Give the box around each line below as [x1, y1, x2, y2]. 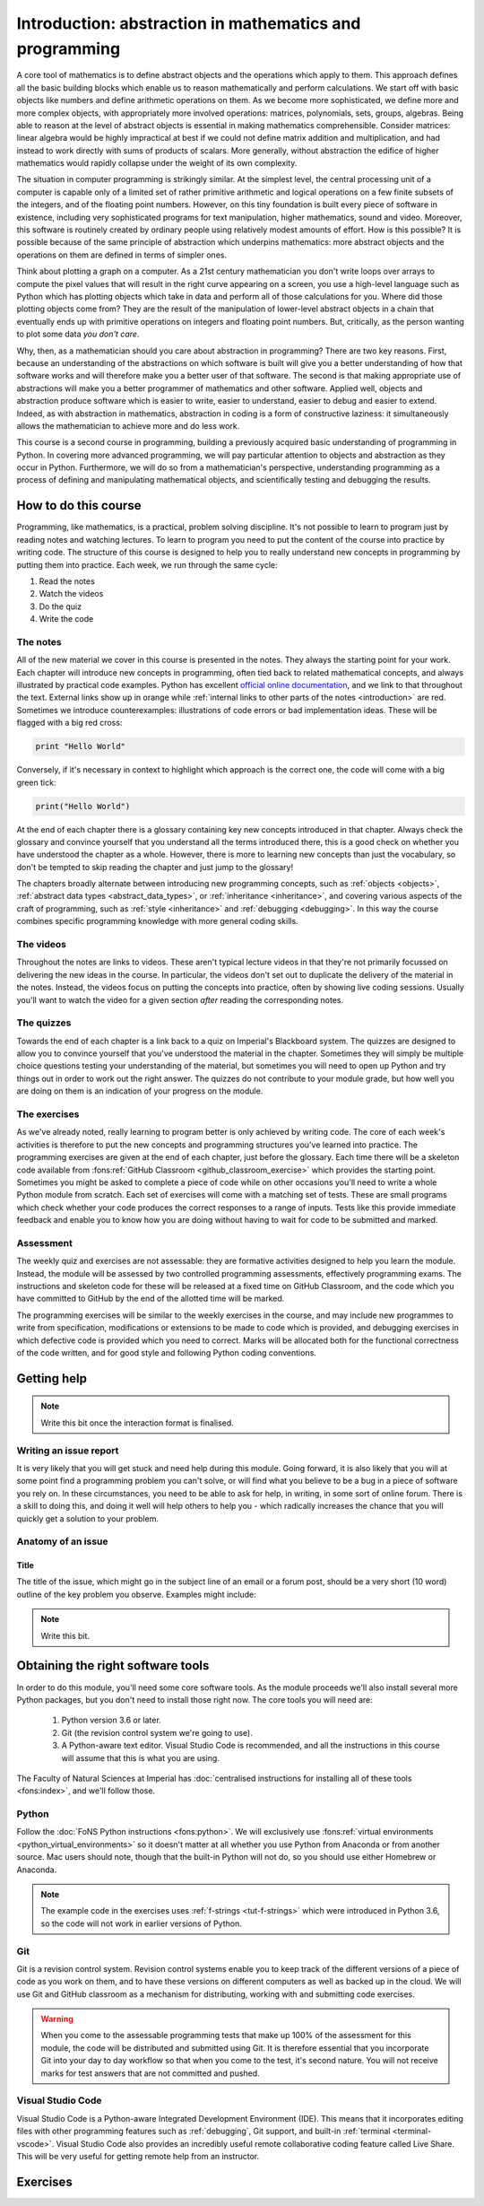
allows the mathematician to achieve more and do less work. [16, 420, 240, 431]
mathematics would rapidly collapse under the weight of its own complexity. [16, 158, 298, 169]
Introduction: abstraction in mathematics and [16, 13, 361, 33]
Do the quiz [39, 601, 82, 612]
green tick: [16, 777, 56, 788]
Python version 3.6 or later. [61, 1714, 161, 1726]
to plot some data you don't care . [16, 328, 140, 340]
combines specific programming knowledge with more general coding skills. [16, 916, 299, 927]
